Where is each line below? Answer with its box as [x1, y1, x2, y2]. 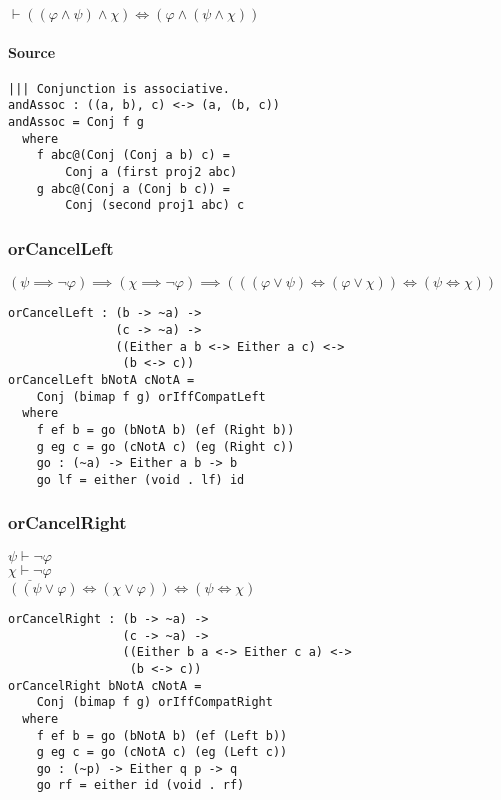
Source [8, 41, 56, 62]
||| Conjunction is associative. [8, 81, 230, 96]
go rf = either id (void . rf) [36, 778, 245, 793]
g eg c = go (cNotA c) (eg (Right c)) [36, 439, 295, 454]
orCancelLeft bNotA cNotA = [8, 372, 195, 387]
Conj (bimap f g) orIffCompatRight [36, 695, 273, 710]
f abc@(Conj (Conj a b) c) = [36, 148, 230, 163]
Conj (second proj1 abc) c [65, 198, 245, 213]
